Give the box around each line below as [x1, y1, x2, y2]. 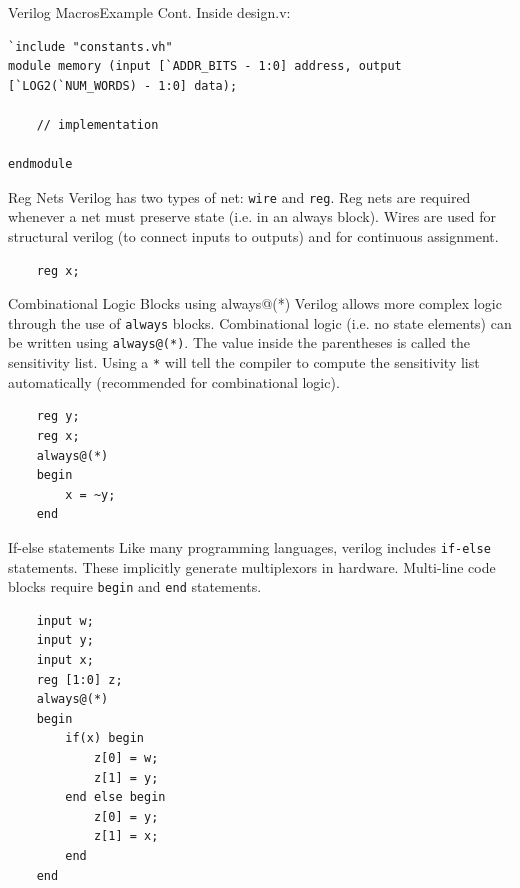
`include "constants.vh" [8, 39, 173, 54]
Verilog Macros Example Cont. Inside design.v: [8, 2, 291, 22]
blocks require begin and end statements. [8, 576, 262, 597]
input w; [36, 613, 94, 628]
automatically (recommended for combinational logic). [8, 371, 340, 392]
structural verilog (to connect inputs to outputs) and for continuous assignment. [8, 226, 499, 246]
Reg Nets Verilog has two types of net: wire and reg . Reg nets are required [8, 186, 471, 207]
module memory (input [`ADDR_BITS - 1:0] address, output [8, 59, 402, 74]
